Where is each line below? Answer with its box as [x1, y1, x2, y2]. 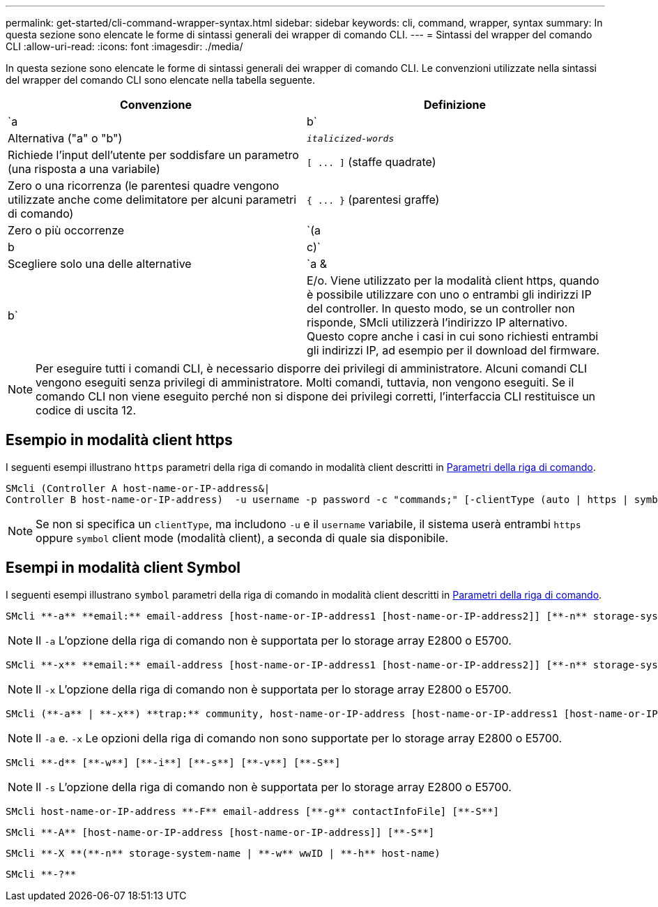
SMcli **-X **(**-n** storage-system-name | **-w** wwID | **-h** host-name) [6, 847, 441, 859]
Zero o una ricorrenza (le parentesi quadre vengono [8, 179, 280, 193]
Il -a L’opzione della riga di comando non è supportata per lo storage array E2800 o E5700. [36, 633, 512, 647]
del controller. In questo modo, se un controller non [307, 301, 575, 315]
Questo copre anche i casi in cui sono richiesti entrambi [307, 329, 599, 343]
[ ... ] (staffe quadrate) [307, 155, 436, 169]
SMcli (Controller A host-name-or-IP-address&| [6, 482, 270, 494]
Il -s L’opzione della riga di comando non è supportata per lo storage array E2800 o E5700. [36, 779, 512, 794]
